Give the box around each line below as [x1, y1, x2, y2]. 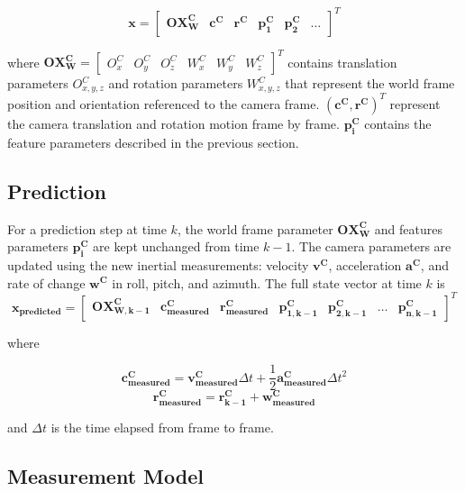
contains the [364, 114, 432, 132]
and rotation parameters [108, 74, 243, 92]
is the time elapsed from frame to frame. [50, 417, 274, 436]
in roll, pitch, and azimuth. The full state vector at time [112, 273, 422, 292]
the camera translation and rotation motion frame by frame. [7, 114, 340, 132]
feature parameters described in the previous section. [7, 132, 299, 151]
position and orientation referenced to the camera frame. [7, 94, 320, 113]
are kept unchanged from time [93, 237, 260, 256]
